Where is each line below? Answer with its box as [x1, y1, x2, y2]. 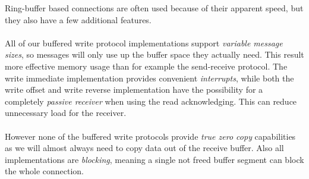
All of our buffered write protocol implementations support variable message [5, 36, 283, 49]
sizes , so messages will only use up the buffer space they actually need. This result [5, 48, 304, 61]
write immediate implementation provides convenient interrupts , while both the [5, 71, 294, 84]
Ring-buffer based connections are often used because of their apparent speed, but [5, 2, 304, 14]
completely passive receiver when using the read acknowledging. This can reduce [5, 95, 297, 107]
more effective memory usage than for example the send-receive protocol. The [5, 59, 288, 72]
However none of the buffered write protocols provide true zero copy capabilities [5, 130, 296, 142]
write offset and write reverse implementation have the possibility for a [5, 83, 263, 96]
